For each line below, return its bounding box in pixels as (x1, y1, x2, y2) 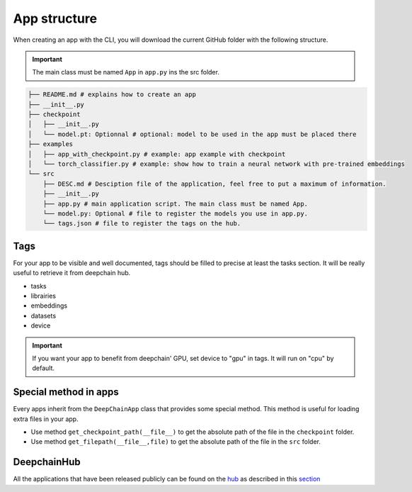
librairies (30, 291, 57, 301)
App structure (13, 11, 98, 26)
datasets (30, 311, 57, 320)
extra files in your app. (13, 415, 79, 423)
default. (32, 364, 55, 372)
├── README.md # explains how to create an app (28, 91, 196, 99)
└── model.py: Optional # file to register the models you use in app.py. (42, 210, 308, 218)
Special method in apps (13, 386, 120, 398)
